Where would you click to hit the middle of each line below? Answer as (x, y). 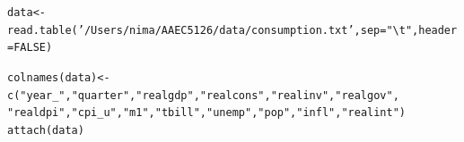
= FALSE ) (30, 48)
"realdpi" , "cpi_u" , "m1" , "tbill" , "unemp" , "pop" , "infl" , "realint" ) (207, 113)
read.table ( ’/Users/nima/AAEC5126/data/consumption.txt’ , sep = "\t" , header (232, 30)
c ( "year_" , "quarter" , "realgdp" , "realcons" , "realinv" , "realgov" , (203, 95)
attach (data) (46, 130)
